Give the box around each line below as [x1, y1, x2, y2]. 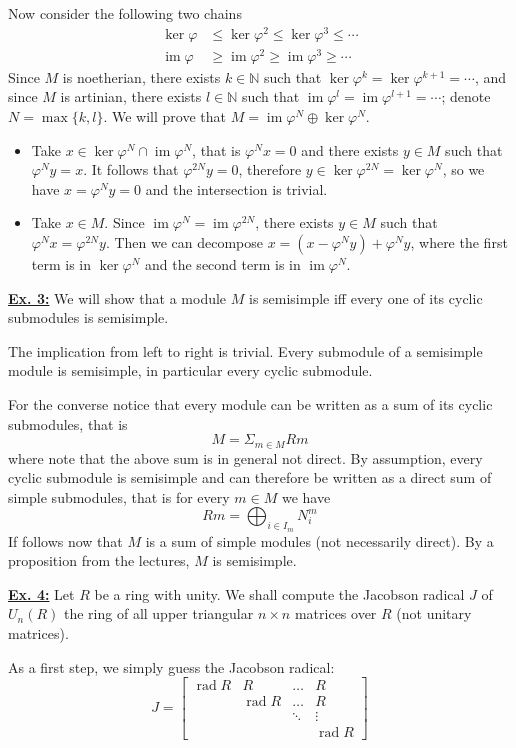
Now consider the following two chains [8, 3, 242, 23]
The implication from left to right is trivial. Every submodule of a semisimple [8, 340, 483, 361]
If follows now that [8, 530, 123, 551]
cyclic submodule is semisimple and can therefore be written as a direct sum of [8, 467, 492, 488]
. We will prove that [103, 106, 226, 126]
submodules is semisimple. [8, 307, 169, 328]
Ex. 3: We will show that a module [8, 287, 227, 308]
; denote [441, 86, 491, 107]
